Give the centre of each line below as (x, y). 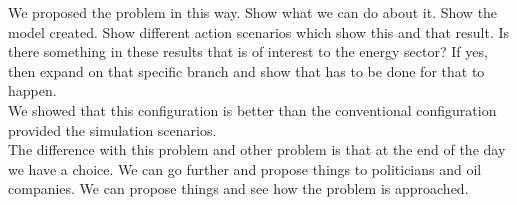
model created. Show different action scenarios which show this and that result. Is (259, 31)
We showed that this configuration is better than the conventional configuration (252, 109)
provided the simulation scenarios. (112, 129)
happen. (32, 90)
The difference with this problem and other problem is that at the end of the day (257, 149)
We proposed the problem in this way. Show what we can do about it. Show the (253, 12)
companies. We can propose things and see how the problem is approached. (238, 188)
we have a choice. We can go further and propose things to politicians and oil (245, 168)
